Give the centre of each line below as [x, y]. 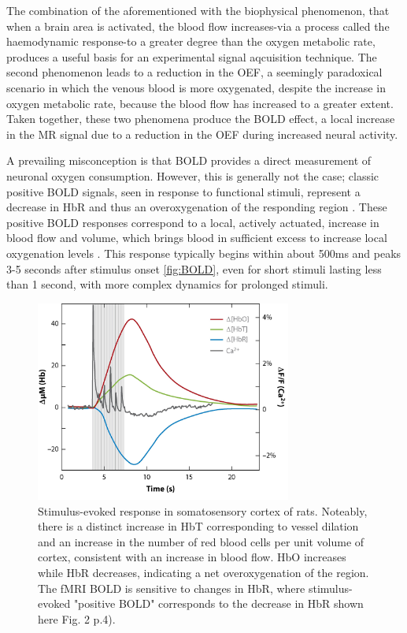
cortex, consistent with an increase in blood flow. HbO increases [192, 557]
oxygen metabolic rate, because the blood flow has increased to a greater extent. [200, 103]
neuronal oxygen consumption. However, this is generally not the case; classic [193, 175]
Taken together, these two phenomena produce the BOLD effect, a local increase [201, 119]
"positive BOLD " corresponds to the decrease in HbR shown [218, 603]
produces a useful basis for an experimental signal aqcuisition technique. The [192, 56]
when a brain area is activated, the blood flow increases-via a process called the [198, 26]
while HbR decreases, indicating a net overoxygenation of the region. [203, 572]
